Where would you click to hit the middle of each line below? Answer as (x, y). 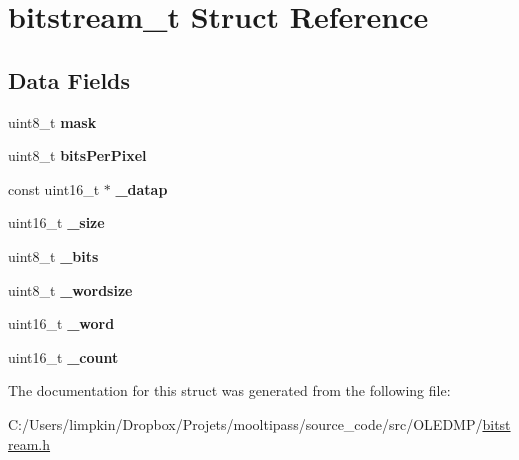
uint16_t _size (56, 222)
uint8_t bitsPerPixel (77, 155)
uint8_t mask (52, 121)
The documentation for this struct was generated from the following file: (229, 390)
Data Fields (69, 79)
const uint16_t (54, 188)
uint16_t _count (63, 356)
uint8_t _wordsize (70, 289)
